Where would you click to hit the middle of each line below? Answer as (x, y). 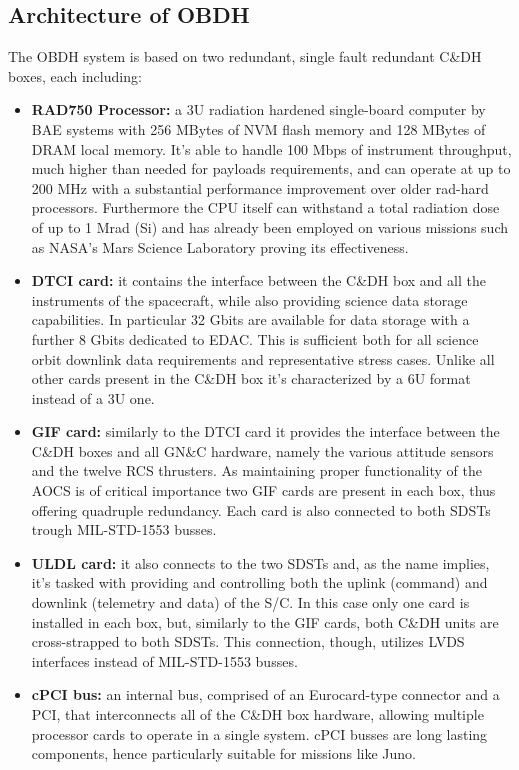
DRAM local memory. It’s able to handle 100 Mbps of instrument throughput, (271, 148)
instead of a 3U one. (93, 397)
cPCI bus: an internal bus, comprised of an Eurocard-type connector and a (265, 694)
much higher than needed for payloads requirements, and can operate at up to (271, 168)
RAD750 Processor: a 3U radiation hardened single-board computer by (258, 109)
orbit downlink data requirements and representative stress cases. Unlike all (263, 358)
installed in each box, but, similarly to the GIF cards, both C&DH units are (265, 621)
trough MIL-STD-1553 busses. (124, 529)
